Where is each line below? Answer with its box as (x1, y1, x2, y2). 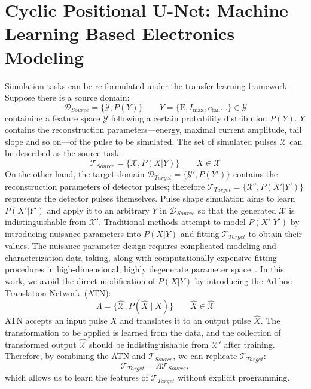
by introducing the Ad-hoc (194, 274, 292, 287)
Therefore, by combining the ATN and (5, 350, 146, 362)
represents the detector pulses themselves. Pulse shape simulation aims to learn (5, 192, 295, 204)
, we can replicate (173, 350, 237, 362)
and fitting (180, 227, 219, 239)
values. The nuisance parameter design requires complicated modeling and (5, 239, 276, 252)
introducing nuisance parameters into (5, 227, 141, 239)
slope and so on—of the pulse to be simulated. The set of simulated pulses (5, 135, 277, 147)
